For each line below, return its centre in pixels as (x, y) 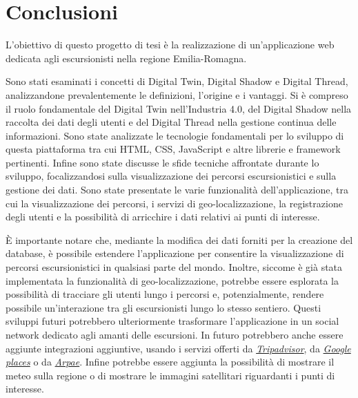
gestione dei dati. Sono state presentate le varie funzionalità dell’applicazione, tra (177, 190)
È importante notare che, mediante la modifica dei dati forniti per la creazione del (179, 239)
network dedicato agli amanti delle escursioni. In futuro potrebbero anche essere (175, 334)
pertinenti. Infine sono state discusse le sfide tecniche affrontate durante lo (162, 162)
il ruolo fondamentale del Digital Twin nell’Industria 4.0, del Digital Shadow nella (179, 108)
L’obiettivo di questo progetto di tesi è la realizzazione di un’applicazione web (170, 45)
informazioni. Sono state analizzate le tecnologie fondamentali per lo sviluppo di (175, 135)
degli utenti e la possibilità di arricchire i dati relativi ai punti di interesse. (163, 217)
